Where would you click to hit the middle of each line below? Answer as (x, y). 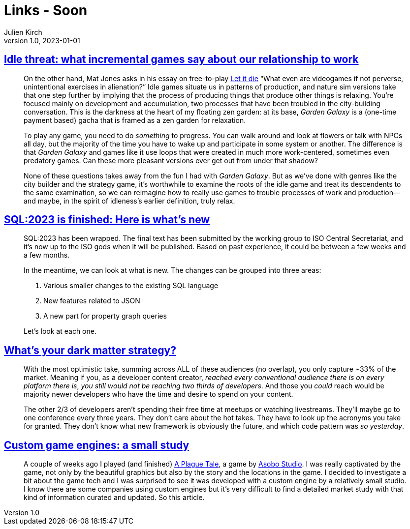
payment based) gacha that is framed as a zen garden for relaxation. (135, 120)
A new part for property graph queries (105, 316)
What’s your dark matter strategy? (90, 350)
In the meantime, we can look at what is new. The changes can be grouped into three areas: (173, 270)
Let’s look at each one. (60, 331)
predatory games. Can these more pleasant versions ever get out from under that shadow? (171, 160)
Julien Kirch (23, 32)
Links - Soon (46, 10)
